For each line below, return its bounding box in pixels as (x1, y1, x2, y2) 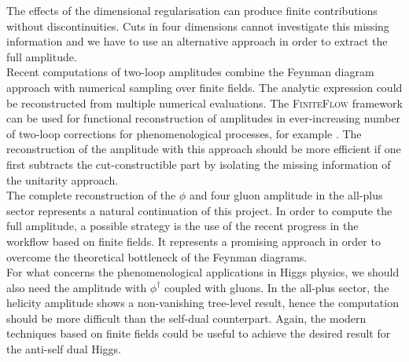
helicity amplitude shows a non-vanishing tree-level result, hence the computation (6, 294, 399, 311)
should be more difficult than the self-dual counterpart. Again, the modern (6, 309, 367, 326)
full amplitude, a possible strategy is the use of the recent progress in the (6, 218, 359, 234)
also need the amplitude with (6, 279, 147, 295)
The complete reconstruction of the (6, 187, 176, 203)
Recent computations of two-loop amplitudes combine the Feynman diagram (6, 64, 374, 80)
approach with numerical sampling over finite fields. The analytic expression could (6, 79, 403, 95)
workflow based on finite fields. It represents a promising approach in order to (6, 232, 381, 249)
